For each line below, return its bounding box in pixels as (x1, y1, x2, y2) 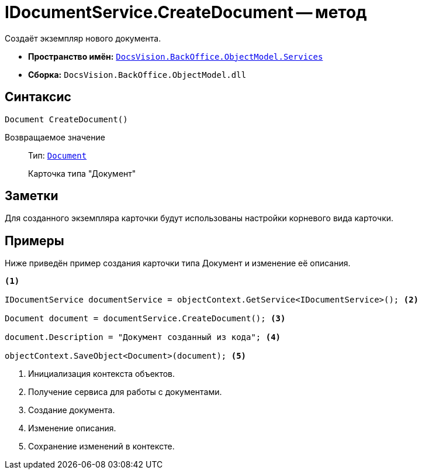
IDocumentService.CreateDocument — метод (5, 2, 367, 22)
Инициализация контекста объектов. (28, 369, 175, 379)
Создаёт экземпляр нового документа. (5, 33, 161, 43)
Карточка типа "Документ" (28, 168, 136, 178)
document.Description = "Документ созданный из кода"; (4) (5, 332, 281, 342)
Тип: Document (28, 150, 87, 160)
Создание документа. (28, 405, 115, 415)
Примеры (5, 233, 64, 248)
